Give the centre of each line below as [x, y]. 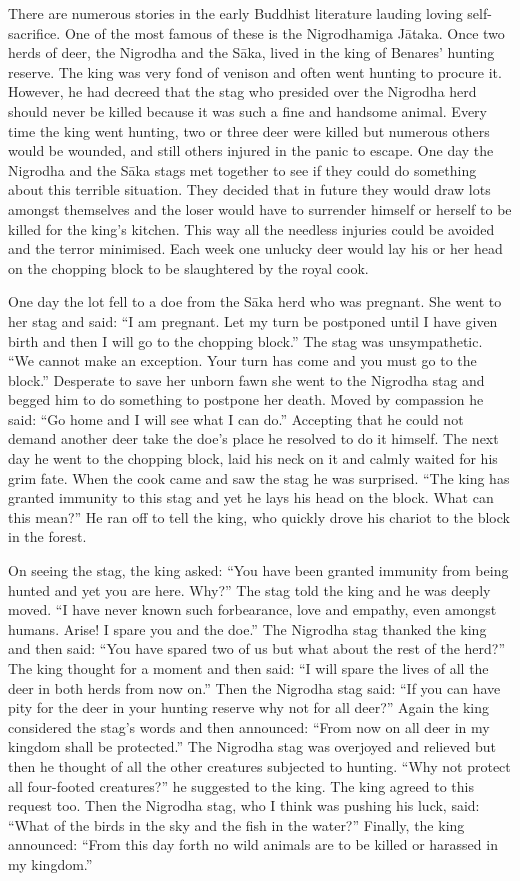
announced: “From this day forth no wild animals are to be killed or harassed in [253, 844]
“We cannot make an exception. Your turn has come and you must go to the [242, 360]
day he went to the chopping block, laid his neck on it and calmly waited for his [253, 458]
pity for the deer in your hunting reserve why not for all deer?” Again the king [249, 707]
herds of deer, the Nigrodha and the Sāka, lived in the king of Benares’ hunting [251, 52]
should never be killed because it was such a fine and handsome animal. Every [247, 110]
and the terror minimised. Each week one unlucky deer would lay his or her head [255, 248]
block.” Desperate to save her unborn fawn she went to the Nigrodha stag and [246, 379]
